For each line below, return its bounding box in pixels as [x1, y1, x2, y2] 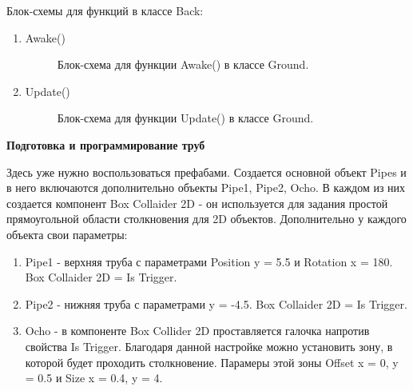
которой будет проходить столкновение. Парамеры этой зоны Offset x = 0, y [25, 353, 399, 370]
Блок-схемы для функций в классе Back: [6, 2, 204, 18]
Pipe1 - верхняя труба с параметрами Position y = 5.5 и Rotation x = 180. [25, 253, 393, 269]
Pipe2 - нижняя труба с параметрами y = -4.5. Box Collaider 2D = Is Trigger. [25, 295, 407, 312]
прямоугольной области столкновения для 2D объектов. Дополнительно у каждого [6, 210, 407, 227]
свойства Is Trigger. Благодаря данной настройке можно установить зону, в [25, 337, 393, 354]
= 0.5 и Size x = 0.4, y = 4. [25, 369, 163, 386]
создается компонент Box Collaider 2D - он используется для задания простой [6, 194, 388, 211]
